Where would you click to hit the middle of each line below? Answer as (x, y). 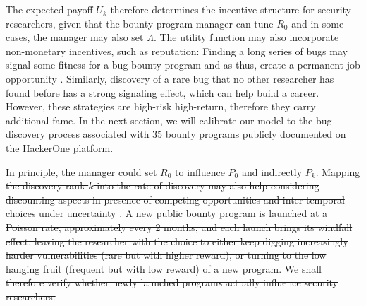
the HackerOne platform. (60, 147)
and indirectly (272, 171)
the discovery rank (45, 186)
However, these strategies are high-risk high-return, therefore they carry (161, 106)
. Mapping (338, 171)
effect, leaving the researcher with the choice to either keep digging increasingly (177, 241)
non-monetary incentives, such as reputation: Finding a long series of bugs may (177, 51)
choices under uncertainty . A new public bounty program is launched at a (167, 213)
